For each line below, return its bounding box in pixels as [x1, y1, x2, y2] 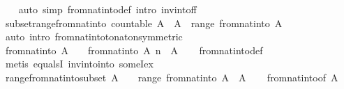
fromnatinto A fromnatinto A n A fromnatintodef [5, 42, 263, 57]
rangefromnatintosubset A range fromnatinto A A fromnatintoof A [5, 70, 338, 84]
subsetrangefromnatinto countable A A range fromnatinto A [5, 15, 283, 30]
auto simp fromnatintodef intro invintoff [18, 2, 197, 16]
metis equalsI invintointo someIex [5, 56, 154, 71]
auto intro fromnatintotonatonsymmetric [5, 29, 183, 44]
